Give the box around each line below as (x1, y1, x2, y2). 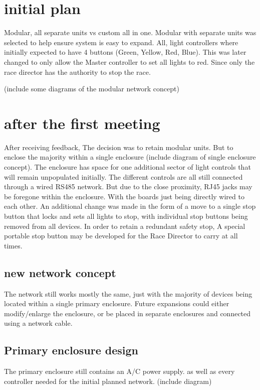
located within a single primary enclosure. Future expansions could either (4, 298, 229, 309)
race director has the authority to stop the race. (4, 66, 151, 77)
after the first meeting (4, 112, 160, 133)
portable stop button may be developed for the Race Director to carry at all (4, 230, 238, 241)
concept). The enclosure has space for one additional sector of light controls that (4, 162, 251, 172)
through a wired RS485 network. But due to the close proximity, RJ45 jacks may (4, 181, 252, 192)
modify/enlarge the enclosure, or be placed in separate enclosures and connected (4, 308, 251, 318)
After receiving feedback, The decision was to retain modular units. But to (4, 142, 233, 152)
